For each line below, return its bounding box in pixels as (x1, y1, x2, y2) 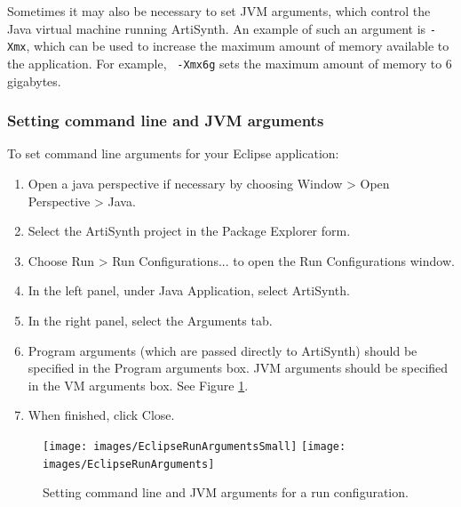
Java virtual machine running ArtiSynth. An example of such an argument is (7, 19, 426, 37)
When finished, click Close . (28, 406, 175, 424)
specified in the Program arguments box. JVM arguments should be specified (28, 358, 449, 377)
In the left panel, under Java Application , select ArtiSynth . (28, 281, 350, 300)
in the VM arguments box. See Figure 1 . (28, 375, 249, 394)
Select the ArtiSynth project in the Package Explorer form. (28, 221, 351, 240)
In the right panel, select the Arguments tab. (28, 310, 273, 329)
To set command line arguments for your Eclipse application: (7, 144, 339, 163)
